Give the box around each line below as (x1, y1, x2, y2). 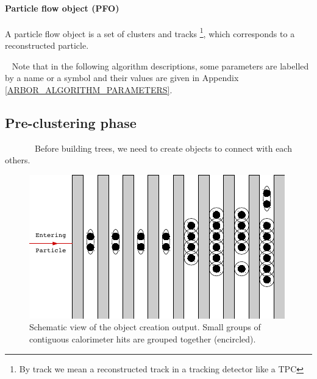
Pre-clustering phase (5, 113, 137, 132)
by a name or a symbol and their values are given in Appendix (5, 71, 239, 84)
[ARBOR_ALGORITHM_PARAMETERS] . (5, 83, 173, 96)
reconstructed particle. (5, 39, 89, 52)
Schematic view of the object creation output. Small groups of (29, 321, 261, 333)
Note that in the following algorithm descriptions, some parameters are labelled (12, 59, 309, 72)
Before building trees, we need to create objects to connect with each (34, 141, 292, 154)
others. (5, 154, 30, 166)
